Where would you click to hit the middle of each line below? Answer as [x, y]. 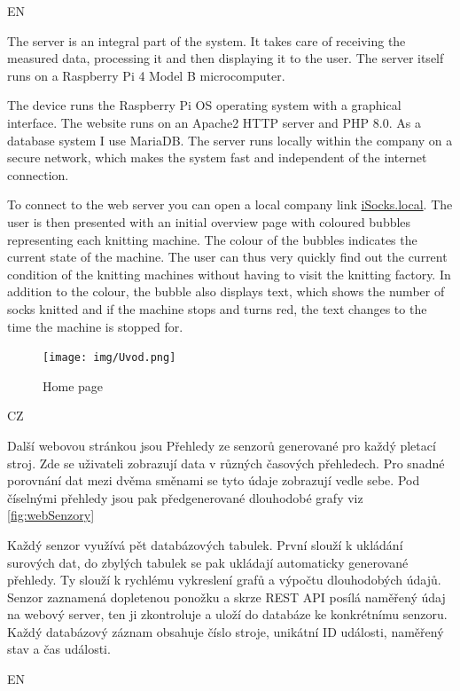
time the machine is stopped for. [95, 326]
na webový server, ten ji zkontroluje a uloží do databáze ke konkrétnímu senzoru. [227, 614]
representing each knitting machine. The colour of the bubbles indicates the [212, 239]
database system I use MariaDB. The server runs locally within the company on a [230, 140]
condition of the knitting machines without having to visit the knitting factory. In [229, 274]
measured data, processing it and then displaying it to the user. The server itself [226, 58]
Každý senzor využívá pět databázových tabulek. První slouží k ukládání [205, 544]
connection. [38, 174]
